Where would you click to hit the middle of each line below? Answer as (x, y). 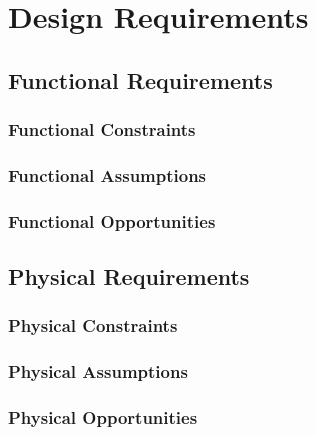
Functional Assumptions (107, 174)
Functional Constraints (102, 129)
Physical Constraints (93, 325)
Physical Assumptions (98, 371)
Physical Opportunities (103, 417)
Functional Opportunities (112, 220)
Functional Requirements (140, 79)
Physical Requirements (129, 276)
